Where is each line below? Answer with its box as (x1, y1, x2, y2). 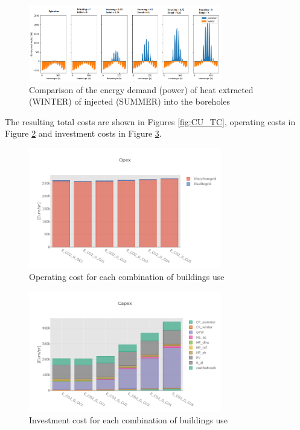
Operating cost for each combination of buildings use (29, 270, 225, 283)
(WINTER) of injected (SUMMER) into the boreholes (29, 95, 231, 108)
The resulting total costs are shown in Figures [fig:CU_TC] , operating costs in (5, 115, 296, 128)
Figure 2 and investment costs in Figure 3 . (5, 127, 162, 140)
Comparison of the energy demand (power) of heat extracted (29, 83, 254, 96)
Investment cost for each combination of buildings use (29, 414, 228, 426)
